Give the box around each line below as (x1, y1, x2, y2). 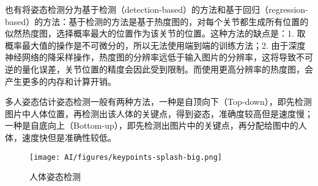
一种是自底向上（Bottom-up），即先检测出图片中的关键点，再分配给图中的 (5, 119, 298, 132)
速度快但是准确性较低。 (21, 131, 116, 143)
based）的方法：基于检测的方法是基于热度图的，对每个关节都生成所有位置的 (5, 15, 309, 27)
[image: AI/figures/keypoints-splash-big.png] (29, 152, 222, 162)
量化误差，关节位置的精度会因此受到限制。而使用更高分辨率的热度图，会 (21, 62, 313, 75)
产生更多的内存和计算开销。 (5, 74, 116, 87)
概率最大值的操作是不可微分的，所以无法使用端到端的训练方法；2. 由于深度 (5, 38, 306, 51)
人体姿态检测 (29, 170, 81, 183)
